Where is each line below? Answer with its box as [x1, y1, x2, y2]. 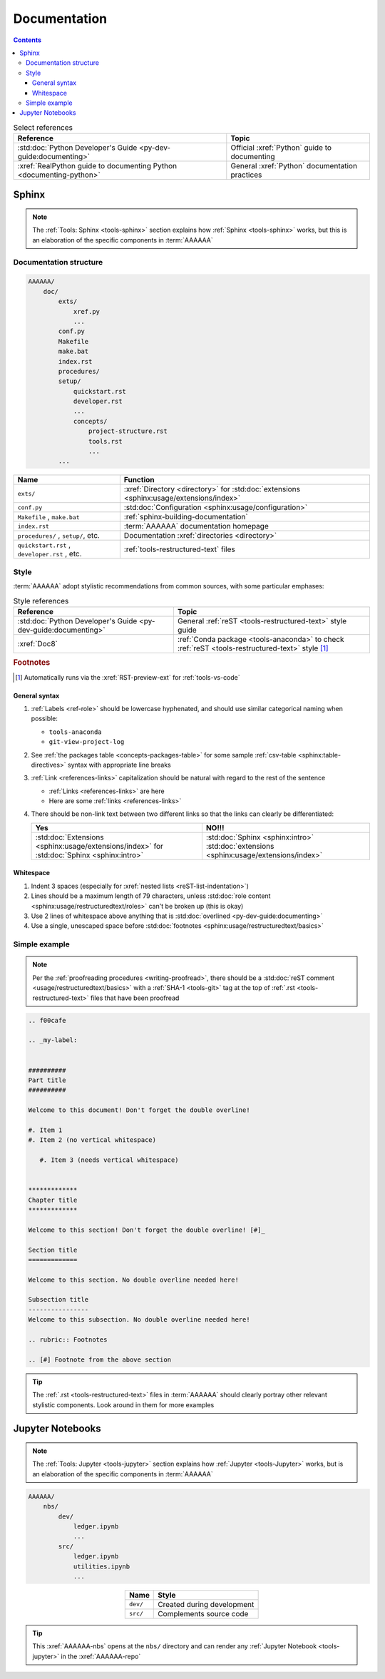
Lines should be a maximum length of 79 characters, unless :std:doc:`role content [31, 892, 271, 900]
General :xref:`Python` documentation [230, 161, 358, 171]
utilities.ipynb [73, 1562, 130, 1571]
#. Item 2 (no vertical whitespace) [28, 1136, 157, 1144]
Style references [13, 596, 69, 606]
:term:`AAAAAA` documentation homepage [123, 521, 269, 531]
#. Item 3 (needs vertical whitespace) [39, 1156, 179, 1164]
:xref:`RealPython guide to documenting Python [17, 161, 178, 171]
